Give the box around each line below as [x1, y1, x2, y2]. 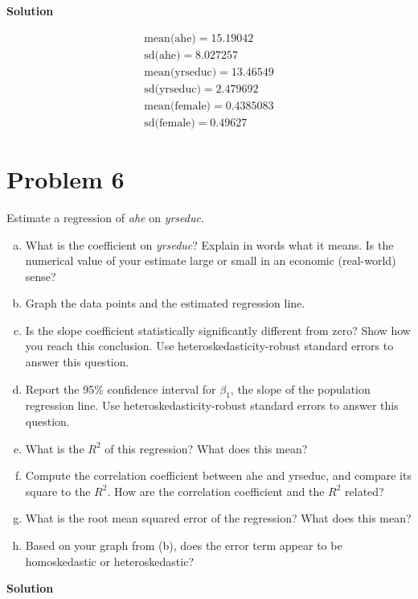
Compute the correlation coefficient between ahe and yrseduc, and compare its [25, 467, 412, 484]
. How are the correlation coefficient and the [107, 482, 325, 499]
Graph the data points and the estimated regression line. [25, 295, 305, 312]
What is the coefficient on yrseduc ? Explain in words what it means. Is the [25, 236, 394, 253]
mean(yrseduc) [144, 66, 217, 78]
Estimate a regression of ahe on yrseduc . [6, 209, 204, 225]
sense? [25, 267, 56, 284]
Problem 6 [6, 162, 125, 195]
